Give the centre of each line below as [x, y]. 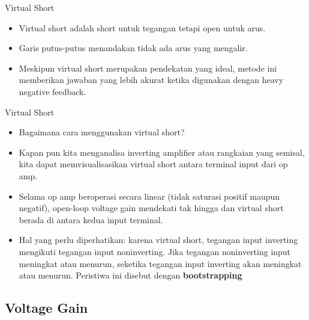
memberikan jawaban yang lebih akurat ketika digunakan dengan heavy [151, 80]
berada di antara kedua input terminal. [91, 219]
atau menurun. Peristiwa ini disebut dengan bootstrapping [130, 275]
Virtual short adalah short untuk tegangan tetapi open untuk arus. [142, 27]
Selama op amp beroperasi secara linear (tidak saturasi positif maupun [149, 196]
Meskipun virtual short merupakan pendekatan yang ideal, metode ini [148, 68]
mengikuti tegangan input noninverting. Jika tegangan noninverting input [155, 251]
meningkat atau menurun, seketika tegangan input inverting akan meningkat [160, 263]
